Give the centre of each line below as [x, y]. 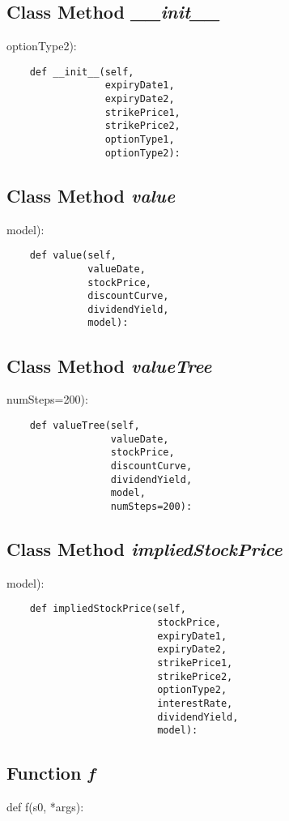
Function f [51, 773]
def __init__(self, [82, 72]
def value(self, [73, 256]
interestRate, [195, 703]
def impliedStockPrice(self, [108, 609]
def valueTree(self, [85, 425]
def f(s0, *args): [45, 807]
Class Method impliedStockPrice [144, 548]
